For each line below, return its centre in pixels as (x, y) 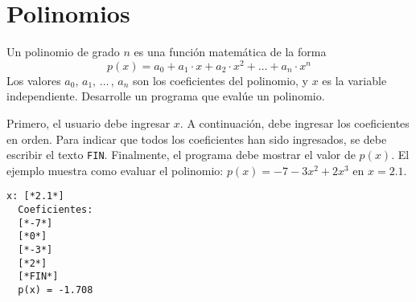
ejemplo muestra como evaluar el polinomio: (115, 170)
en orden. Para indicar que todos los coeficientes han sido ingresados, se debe (197, 139)
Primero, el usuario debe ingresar (89, 122)
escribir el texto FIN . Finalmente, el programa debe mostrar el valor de (181, 155)
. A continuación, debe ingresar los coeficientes (294, 122)
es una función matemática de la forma (230, 52)
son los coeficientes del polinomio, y (220, 80)
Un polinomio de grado (63, 52)
